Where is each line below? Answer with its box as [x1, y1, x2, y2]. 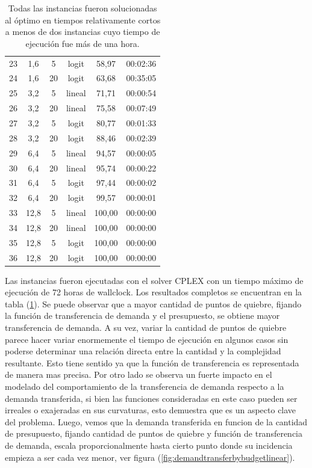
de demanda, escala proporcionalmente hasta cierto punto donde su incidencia [5, 439, 293, 451]
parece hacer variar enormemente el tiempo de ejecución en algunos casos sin [5, 333, 289, 345]
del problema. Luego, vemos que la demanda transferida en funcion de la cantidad [5, 415, 308, 428]
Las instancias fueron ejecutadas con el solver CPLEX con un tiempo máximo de [5, 274, 304, 286]
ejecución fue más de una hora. [25, 37, 140, 49]
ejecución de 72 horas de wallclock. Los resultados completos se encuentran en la [5, 286, 302, 298]
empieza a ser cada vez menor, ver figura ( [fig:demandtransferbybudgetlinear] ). [5, 451, 295, 463]
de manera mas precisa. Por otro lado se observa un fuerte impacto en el [5, 368, 272, 381]
